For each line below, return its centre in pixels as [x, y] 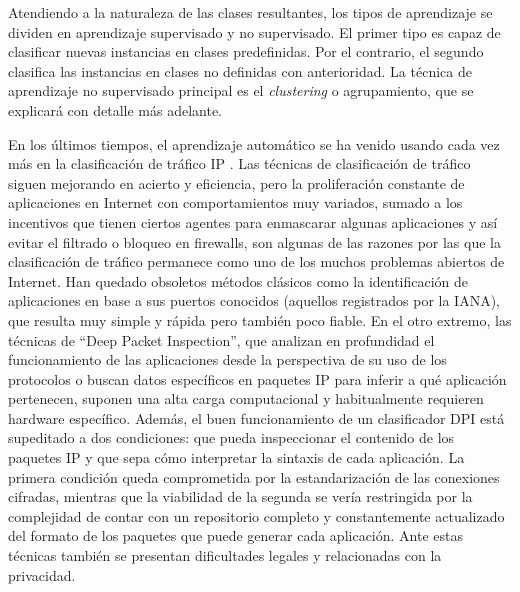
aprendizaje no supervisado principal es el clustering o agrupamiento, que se [241, 90]
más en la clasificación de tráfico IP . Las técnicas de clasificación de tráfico [239, 163]
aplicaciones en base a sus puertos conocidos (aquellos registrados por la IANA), [254, 300]
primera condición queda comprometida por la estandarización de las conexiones [254, 476]
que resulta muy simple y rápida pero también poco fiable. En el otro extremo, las [260, 319]
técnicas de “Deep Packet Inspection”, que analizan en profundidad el [221, 339]
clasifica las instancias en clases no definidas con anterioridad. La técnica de [240, 70]
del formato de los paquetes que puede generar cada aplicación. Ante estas [235, 535]
